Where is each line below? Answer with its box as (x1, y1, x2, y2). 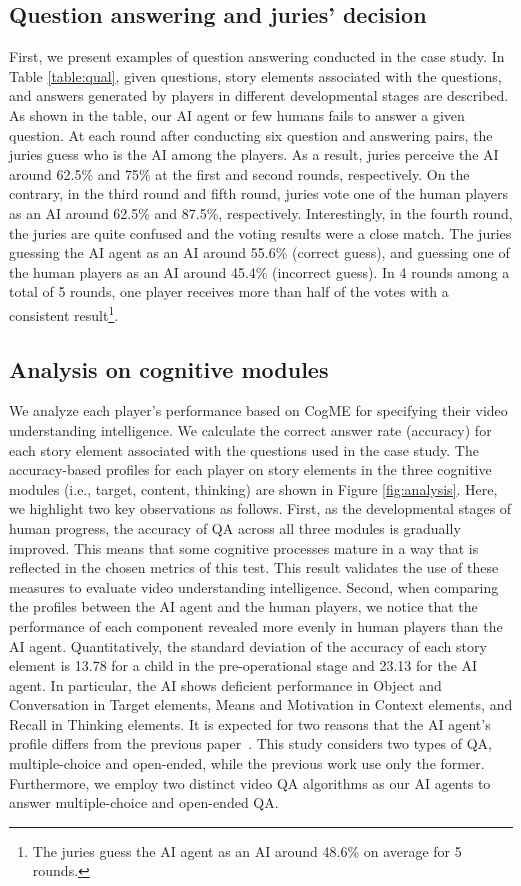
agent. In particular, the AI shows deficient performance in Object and (9, 674, 442, 695)
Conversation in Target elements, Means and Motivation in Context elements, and (9, 694, 513, 715)
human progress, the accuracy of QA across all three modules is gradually (9, 517, 461, 538)
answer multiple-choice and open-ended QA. (9, 792, 279, 813)
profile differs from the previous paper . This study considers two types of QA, (9, 733, 493, 754)
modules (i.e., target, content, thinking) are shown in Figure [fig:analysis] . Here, (9, 478, 498, 499)
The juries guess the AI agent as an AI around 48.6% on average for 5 (32, 840, 462, 861)
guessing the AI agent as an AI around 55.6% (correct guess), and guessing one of (9, 242, 510, 263)
